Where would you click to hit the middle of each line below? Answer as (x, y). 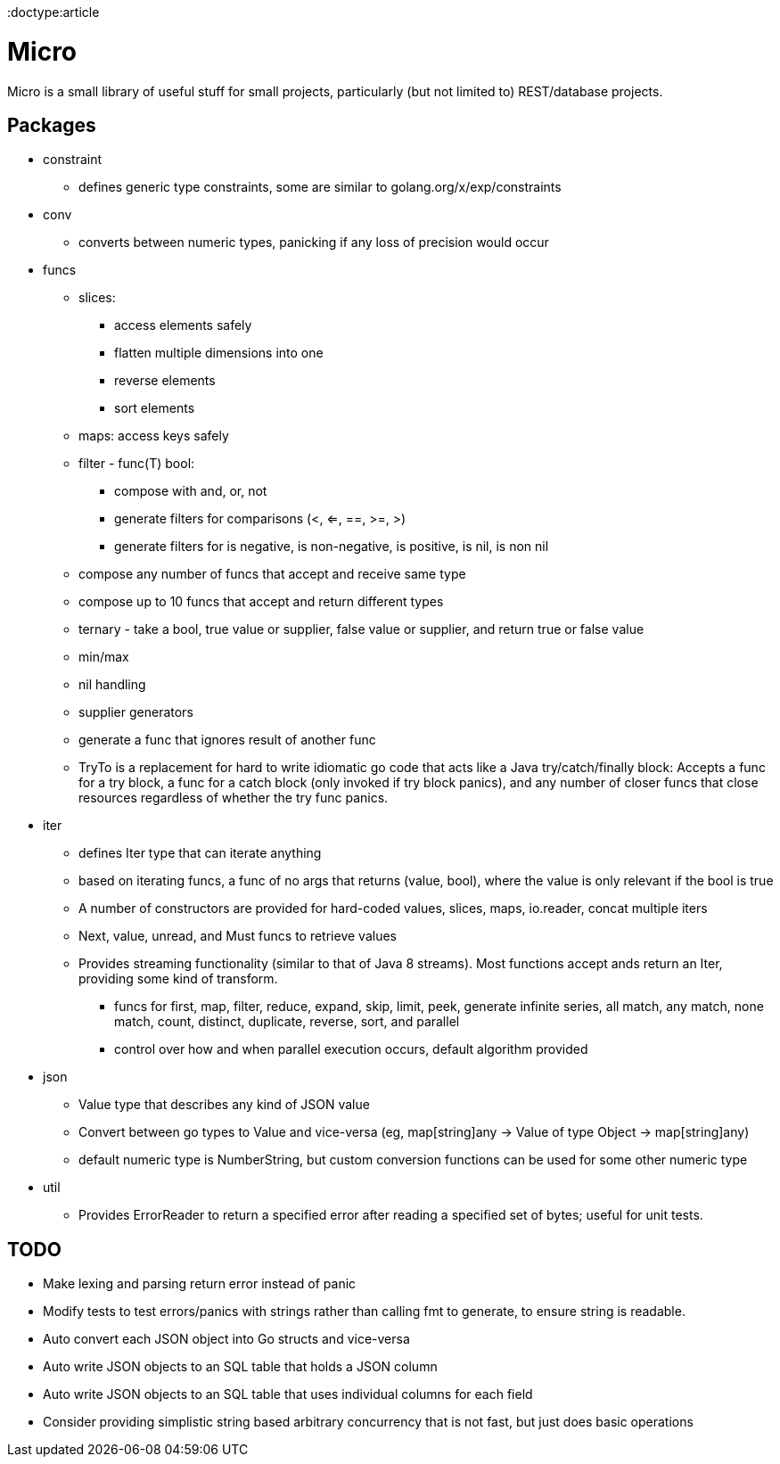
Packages (52, 125)
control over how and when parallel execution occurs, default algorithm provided (351, 1049)
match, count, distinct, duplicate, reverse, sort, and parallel (287, 1022)
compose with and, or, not (191, 491)
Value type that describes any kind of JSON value (224, 1105)
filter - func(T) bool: (137, 464)
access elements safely (183, 325)
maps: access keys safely (154, 436)
